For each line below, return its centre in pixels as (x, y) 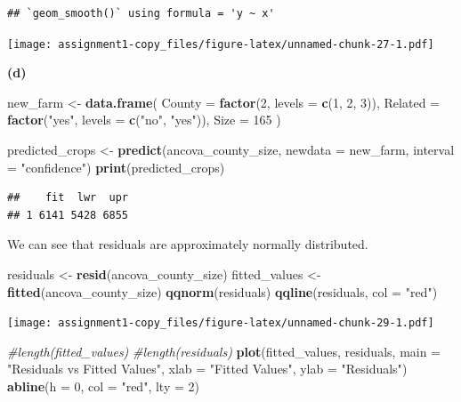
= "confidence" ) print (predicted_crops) (116, 167)
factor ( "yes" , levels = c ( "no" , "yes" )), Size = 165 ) (144, 120)
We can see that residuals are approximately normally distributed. (188, 244)
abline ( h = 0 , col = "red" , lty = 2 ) (103, 386)
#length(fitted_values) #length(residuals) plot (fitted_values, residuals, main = (224, 351)
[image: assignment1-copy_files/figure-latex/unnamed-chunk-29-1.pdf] (221, 323)
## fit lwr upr (68, 198)
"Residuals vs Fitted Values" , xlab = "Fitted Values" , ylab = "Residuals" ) (207, 369)
